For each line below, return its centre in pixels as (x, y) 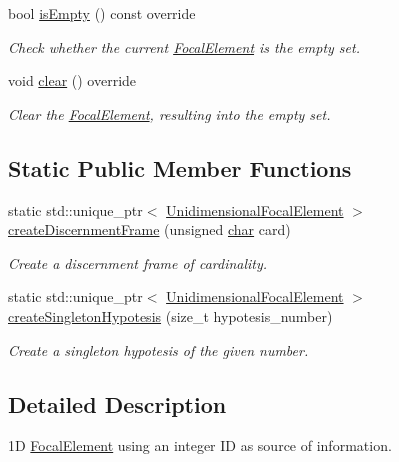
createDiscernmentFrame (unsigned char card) (149, 229)
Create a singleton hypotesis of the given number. (158, 349)
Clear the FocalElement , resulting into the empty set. (169, 113)
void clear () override (72, 80)
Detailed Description (117, 403)
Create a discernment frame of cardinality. (138, 262)
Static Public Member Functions (180, 167)
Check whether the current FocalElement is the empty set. (184, 46)
